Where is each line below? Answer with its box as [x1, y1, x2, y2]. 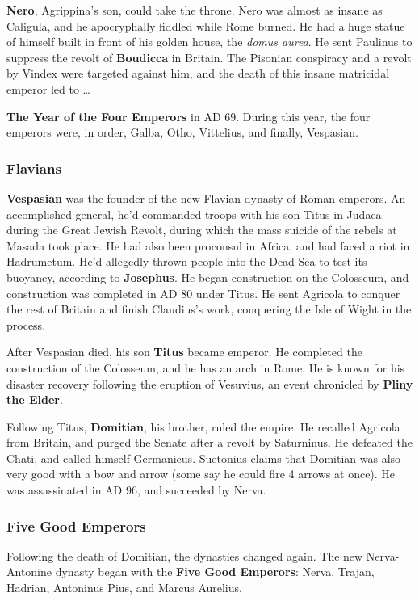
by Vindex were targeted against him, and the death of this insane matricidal [6, 65, 390, 82]
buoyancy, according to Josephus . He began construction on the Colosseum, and [6, 268, 409, 285]
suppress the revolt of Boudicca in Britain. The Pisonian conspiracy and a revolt [6, 48, 412, 65]
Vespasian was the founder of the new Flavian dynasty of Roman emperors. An [6, 189, 406, 206]
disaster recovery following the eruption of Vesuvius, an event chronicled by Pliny [6, 375, 413, 392]
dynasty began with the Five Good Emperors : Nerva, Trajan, [55, 563, 375, 580]
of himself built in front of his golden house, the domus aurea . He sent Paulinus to [6, 33, 413, 50]
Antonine [6, 563, 52, 580]
